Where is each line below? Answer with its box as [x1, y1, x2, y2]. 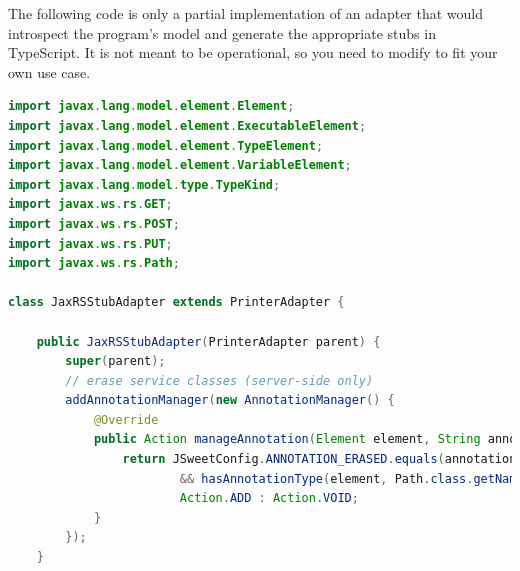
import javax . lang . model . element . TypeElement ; [8, 138, 324, 153]
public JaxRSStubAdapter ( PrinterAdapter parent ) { [36, 334, 381, 349]
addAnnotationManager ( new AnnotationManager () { [65, 393, 395, 408]
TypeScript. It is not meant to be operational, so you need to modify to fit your [8, 42, 498, 63]
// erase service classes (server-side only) [65, 373, 374, 388]
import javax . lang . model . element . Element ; [8, 99, 295, 114]
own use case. [8, 61, 91, 82]
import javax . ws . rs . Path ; [8, 256, 180, 271]
